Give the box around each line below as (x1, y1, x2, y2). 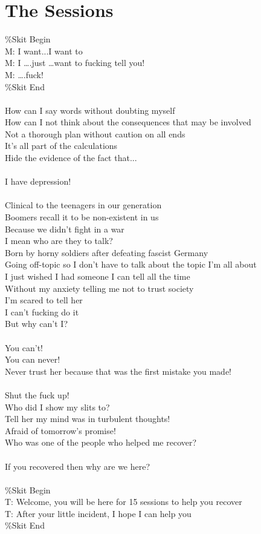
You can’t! (5, 341, 43, 354)
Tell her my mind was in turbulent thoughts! (5, 412, 170, 425)
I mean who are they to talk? (5, 234, 113, 247)
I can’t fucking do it (5, 305, 79, 318)
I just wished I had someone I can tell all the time (5, 270, 190, 282)
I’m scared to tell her (5, 294, 83, 306)
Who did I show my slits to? (5, 400, 110, 413)
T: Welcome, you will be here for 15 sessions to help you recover (5, 495, 242, 508)
